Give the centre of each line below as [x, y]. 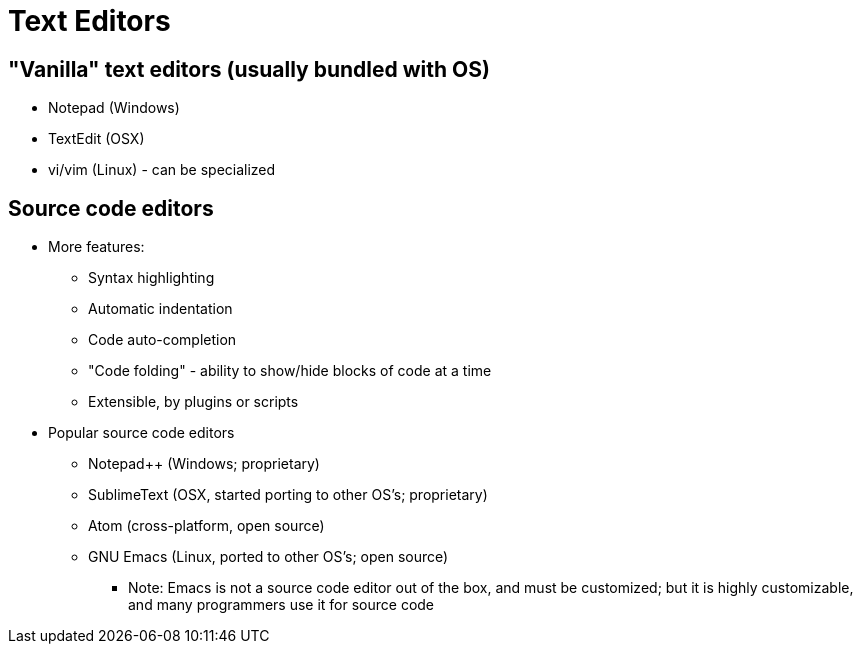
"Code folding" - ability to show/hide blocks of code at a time [290, 371]
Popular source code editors [141, 433]
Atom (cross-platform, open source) [206, 526]
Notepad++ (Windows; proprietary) [204, 464]
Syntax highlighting [151, 278]
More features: [96, 247]
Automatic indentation [160, 309]
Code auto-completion [162, 340]
